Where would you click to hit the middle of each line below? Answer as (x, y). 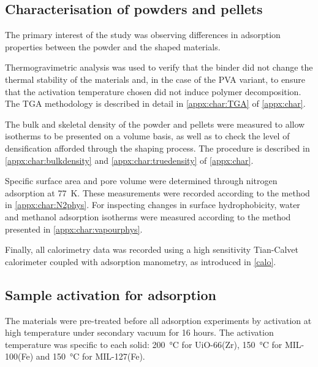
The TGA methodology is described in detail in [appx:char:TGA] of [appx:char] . (155, 103)
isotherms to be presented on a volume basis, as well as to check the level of (147, 136)
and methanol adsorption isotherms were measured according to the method (148, 216)
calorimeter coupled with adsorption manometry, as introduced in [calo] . (141, 261)
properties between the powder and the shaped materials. (113, 46)
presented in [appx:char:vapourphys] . (74, 229)
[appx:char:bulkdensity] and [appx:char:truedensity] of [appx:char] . (129, 160)
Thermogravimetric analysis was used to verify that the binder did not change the (159, 67)
